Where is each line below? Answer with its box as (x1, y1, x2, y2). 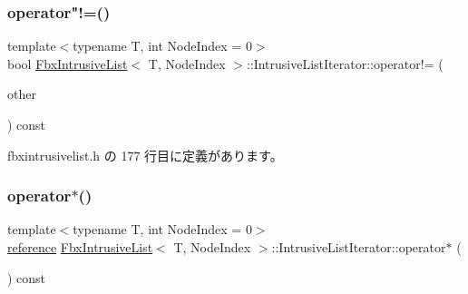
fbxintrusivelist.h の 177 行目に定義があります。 (7, 145, 283, 164)
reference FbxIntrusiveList (7, 238, 153, 256)
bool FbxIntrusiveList (7, 54, 128, 73)
